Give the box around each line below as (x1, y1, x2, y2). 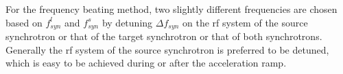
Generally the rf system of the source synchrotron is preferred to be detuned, (5, 42, 329, 56)
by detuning (102, 15, 153, 29)
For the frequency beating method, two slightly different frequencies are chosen (5, 2, 338, 16)
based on (5, 15, 43, 29)
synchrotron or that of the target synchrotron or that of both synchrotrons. (5, 29, 322, 43)
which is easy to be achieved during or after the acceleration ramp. (5, 56, 287, 70)
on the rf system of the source (182, 15, 308, 29)
